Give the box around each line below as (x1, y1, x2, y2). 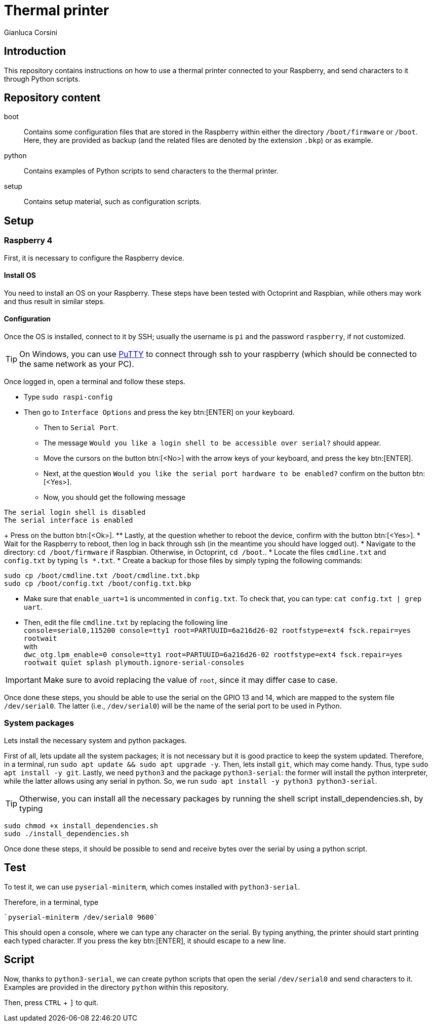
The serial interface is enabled (4, 516, 133, 525)
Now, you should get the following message (43, 493, 186, 502)
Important (5, 675, 41, 685)
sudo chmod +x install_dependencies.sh (4, 821, 158, 830)
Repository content (4, 91, 101, 104)
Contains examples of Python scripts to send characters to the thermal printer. (24, 167, 278, 176)
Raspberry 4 (4, 235, 53, 246)
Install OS (4, 271, 36, 280)
